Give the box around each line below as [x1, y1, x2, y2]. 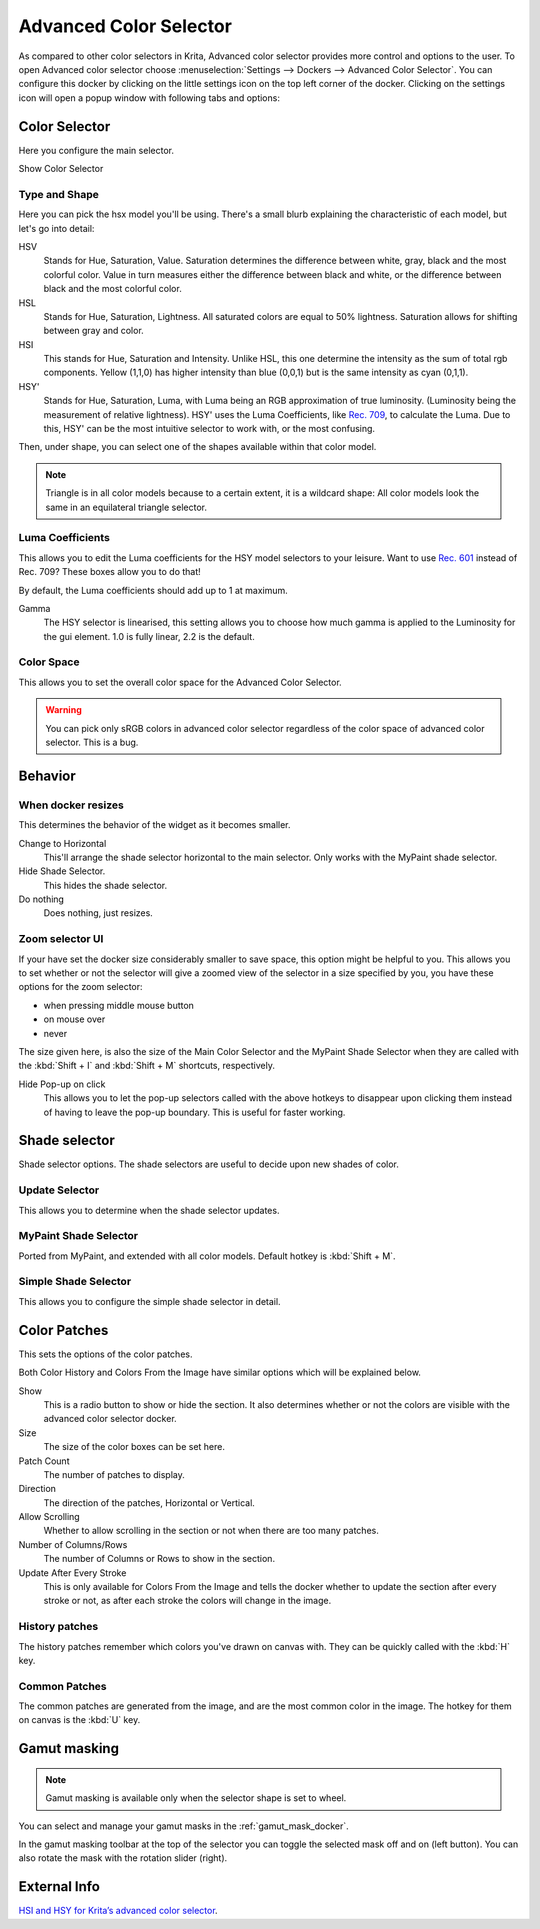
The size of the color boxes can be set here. [43, 1441, 225, 1453]
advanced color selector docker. [43, 1413, 177, 1425]
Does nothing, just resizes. [43, 907, 154, 919]
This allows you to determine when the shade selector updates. [18, 1204, 280, 1216]
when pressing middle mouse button [43, 999, 195, 1011]
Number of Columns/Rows [18, 1538, 128, 1550]
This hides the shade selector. [43, 879, 168, 891]
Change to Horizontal [18, 837, 107, 849]
